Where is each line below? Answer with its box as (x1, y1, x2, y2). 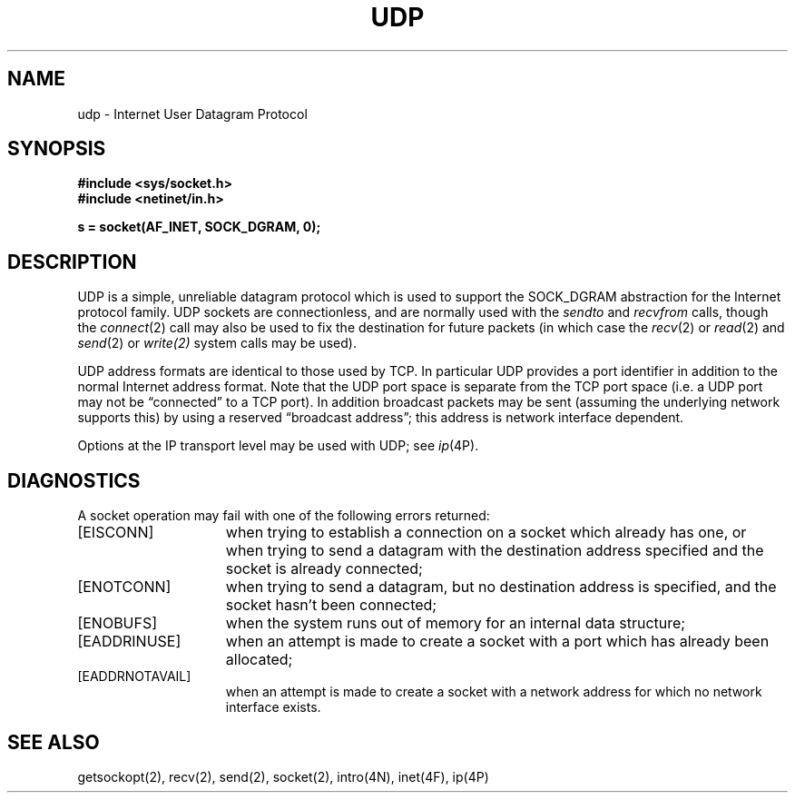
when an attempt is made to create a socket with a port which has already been (225, 632, 770, 651)
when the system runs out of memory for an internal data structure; (225, 614, 686, 633)
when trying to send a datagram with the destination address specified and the (225, 541, 764, 560)
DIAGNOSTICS (7, 469, 141, 492)
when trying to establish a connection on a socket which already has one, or (225, 523, 747, 542)
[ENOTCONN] (77, 578, 172, 597)
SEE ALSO (7, 730, 100, 754)
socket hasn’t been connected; (225, 596, 437, 615)
